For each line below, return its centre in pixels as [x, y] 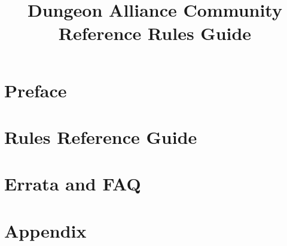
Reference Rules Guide [155, 33]
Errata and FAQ [73, 184]
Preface [36, 90]
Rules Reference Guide [101, 136]
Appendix [45, 230]
